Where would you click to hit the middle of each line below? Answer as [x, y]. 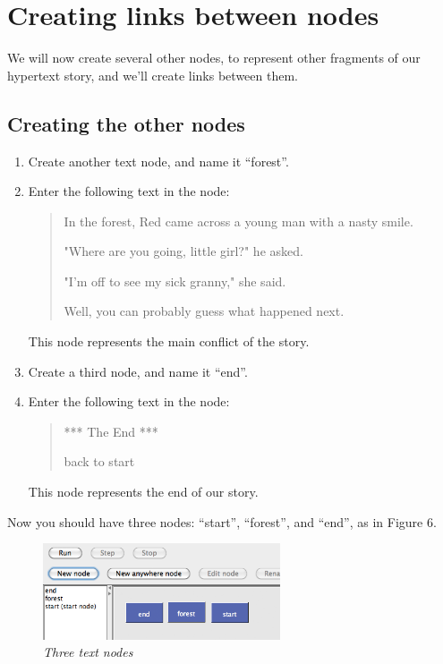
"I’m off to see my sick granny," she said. [175, 281]
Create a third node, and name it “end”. [138, 371]
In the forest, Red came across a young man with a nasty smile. [239, 221]
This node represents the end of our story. [143, 492]
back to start [99, 461]
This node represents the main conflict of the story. [169, 341]
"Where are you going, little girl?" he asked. [183, 251]
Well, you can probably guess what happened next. [204, 311]
